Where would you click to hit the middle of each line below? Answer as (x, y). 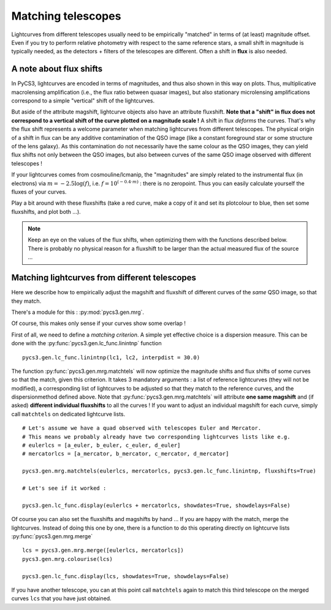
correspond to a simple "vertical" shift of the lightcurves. (83, 101)
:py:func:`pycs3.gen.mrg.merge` (52, 536)
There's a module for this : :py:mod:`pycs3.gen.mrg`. (78, 312)
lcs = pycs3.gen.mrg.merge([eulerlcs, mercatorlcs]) (103, 551)
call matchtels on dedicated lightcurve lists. (68, 414)
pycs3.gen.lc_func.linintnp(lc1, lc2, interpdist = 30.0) (111, 357)
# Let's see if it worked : (64, 488)
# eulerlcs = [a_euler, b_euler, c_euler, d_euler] (101, 445)
